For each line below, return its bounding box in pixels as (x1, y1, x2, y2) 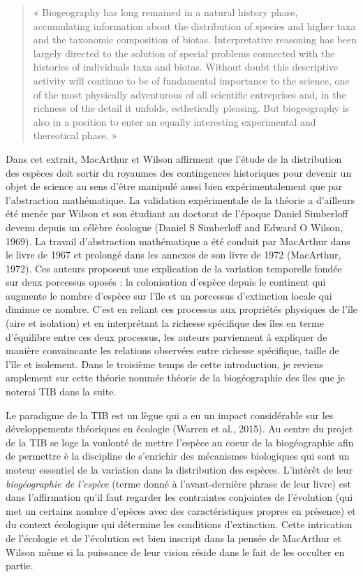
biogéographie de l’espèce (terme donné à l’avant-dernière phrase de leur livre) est (6, 476, 351, 490)
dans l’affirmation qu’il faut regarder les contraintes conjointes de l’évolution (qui (6, 490, 353, 504)
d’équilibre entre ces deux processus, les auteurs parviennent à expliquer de (6, 329, 327, 344)
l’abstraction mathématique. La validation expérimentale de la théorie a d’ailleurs (6, 192, 355, 207)
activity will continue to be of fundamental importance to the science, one (33, 73, 350, 87)
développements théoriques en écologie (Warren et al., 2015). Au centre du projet (6, 421, 353, 436)
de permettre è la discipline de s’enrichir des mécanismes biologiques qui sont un (6, 448, 350, 463)
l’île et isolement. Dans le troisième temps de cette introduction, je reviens (6, 356, 323, 371)
